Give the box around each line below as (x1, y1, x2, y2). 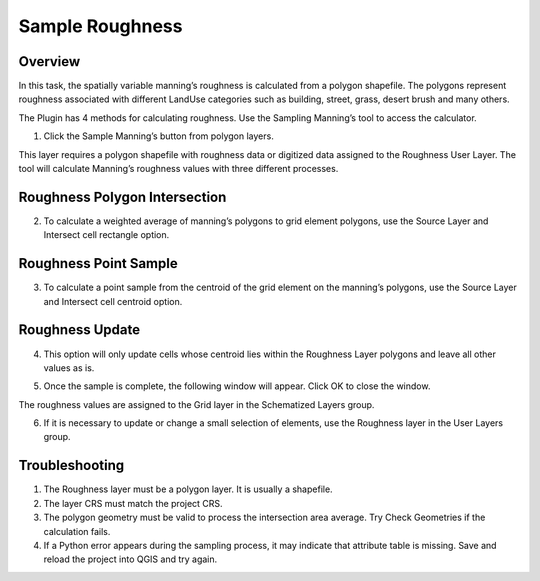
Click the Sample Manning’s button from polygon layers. (43, 130, 274, 142)
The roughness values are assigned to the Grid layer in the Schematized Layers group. (18, 398, 375, 410)
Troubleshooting (18, 457, 125, 474)
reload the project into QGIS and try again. (43, 553, 218, 565)
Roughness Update (18, 321, 140, 339)
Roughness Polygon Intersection (18, 188, 227, 205)
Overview (18, 53, 81, 70)
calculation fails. (43, 525, 111, 537)
